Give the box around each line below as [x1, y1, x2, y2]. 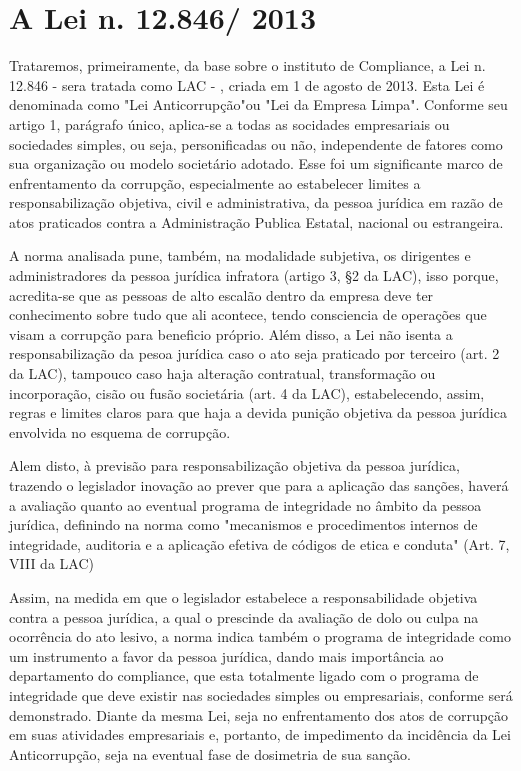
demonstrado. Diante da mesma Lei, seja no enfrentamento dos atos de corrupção [9, 704, 509, 725]
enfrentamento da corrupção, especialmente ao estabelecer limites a [9, 172, 421, 193]
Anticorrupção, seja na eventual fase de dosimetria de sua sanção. [9, 743, 411, 764]
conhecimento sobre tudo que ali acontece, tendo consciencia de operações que [9, 304, 487, 325]
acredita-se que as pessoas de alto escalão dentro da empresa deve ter [9, 284, 434, 305]
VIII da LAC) [9, 553, 94, 574]
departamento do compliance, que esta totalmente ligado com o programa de [9, 665, 479, 686]
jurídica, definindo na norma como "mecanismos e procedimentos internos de [9, 514, 478, 535]
